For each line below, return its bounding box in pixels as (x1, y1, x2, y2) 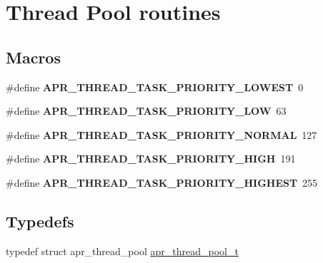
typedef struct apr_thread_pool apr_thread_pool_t (6, 243, 239, 258)
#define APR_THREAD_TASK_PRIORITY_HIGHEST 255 (6, 175, 318, 190)
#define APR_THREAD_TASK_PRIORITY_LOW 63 (6, 103, 287, 118)
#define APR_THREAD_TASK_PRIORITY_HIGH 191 (6, 151, 296, 166)
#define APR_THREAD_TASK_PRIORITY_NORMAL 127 (6, 127, 317, 142)
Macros (6, 46, 61, 68)
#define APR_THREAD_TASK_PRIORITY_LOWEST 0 (6, 79, 304, 94)
